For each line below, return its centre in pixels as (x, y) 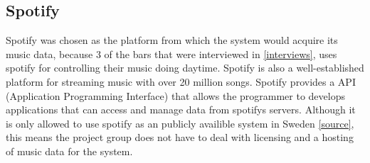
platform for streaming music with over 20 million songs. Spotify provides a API (181, 81)
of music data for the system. (69, 151)
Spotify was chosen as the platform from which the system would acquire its (172, 40)
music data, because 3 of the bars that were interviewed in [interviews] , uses (171, 54)
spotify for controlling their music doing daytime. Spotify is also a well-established (185, 68)
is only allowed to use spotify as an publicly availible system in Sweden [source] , (180, 123)
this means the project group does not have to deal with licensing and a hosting (180, 137)
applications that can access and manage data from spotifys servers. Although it (181, 109)
